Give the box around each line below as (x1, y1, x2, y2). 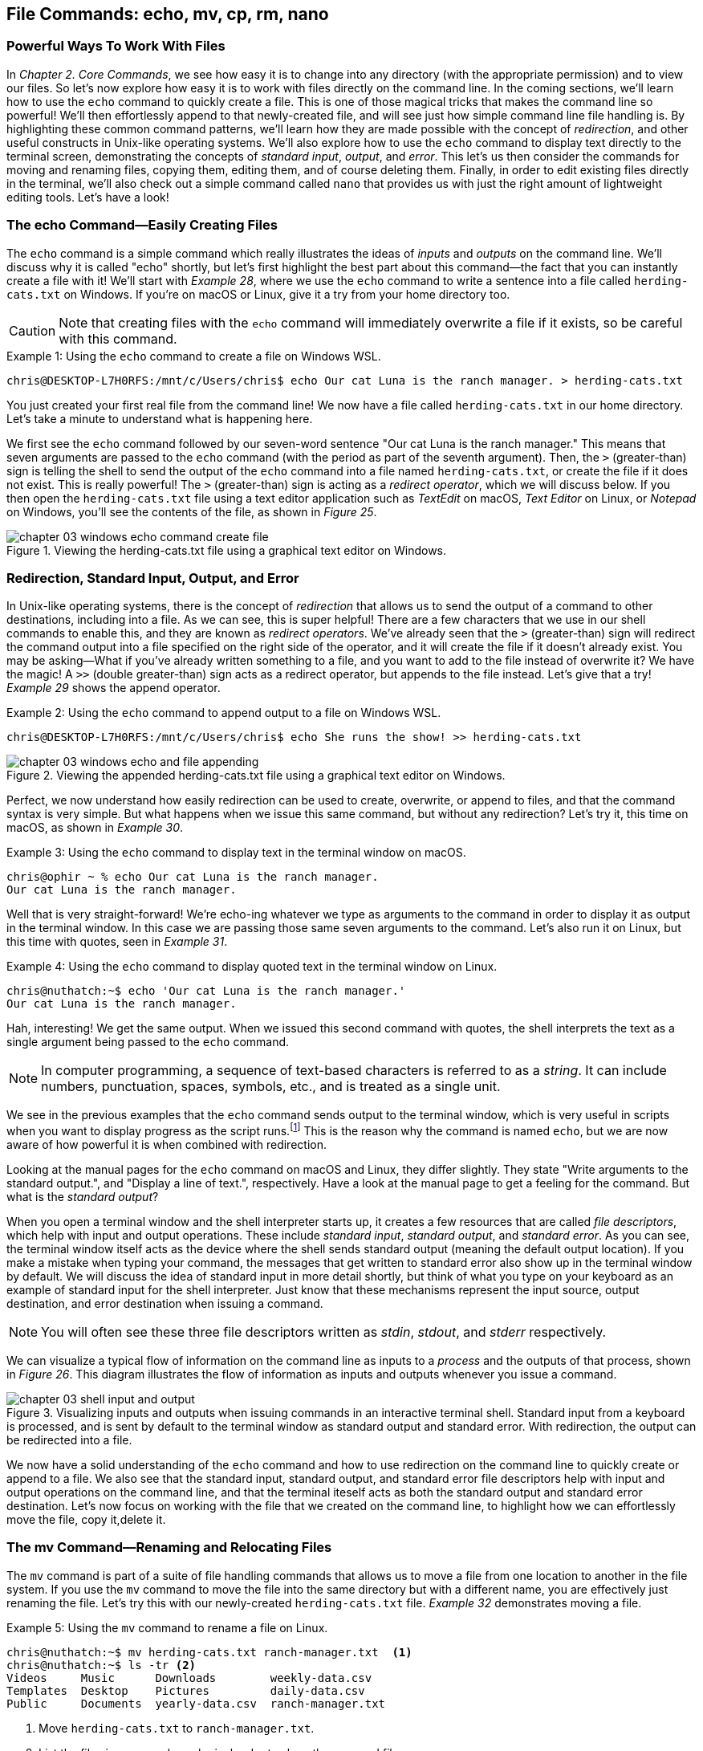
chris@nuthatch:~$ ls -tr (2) (6, 1658, 197, 1672)
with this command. (59, 330, 177, 347)
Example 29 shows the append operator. (6, 681, 221, 695)
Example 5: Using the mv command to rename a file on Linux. (6, 1620, 328, 1635)
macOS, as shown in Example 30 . (6, 821, 184, 835)
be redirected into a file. (6, 1432, 132, 1447)
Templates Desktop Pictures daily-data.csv (6, 1684, 365, 1697)
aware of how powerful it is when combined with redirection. (6, 1137, 327, 1151)
